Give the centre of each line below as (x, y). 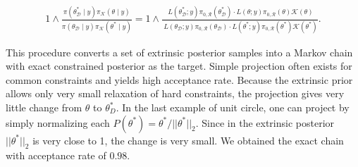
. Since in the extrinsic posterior (265, 122)
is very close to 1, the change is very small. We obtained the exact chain (188, 140)
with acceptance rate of (56, 155)
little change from (44, 107)
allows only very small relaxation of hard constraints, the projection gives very (175, 93)
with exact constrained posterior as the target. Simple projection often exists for (179, 66)
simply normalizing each (58, 122)
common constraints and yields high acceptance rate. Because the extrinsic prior (179, 79)
